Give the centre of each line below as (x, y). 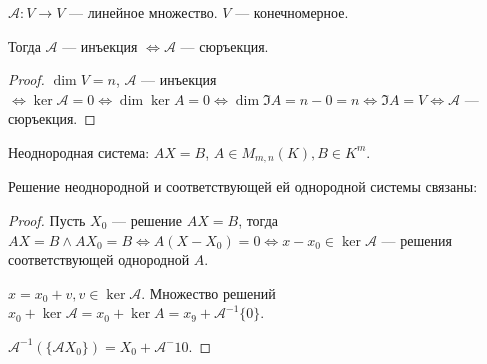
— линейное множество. (143, 12)
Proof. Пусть (47, 220)
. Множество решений (208, 292)
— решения (416, 239)
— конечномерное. (292, 12)
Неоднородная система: (79, 151)
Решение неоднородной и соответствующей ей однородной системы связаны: (243, 186)
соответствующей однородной (99, 259)
